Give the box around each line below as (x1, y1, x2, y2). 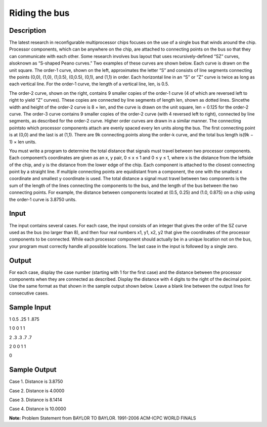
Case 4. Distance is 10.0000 (9, 406, 66, 412)
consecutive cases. (9, 290, 49, 296)
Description (9, 26, 46, 35)
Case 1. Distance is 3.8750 (9, 378, 63, 384)
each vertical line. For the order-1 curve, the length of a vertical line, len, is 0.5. (9, 81, 169, 87)
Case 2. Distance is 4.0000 (9, 387, 65, 394)
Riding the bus (9, 7, 70, 18)
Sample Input (9, 303, 51, 311)
